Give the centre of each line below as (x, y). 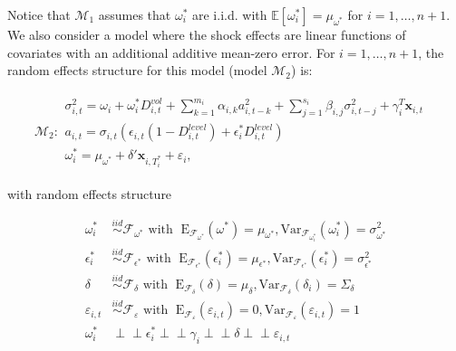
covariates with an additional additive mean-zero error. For (171, 52)
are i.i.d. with (230, 14)
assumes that (135, 14)
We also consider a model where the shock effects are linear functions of (207, 34)
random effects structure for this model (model (137, 70)
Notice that (39, 14)
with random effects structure (90, 193)
